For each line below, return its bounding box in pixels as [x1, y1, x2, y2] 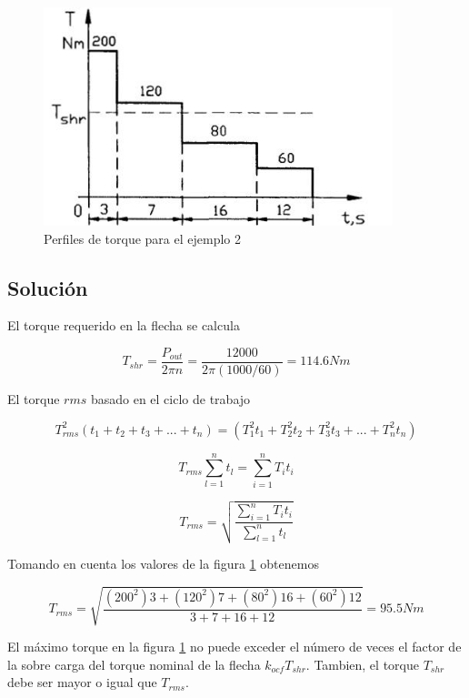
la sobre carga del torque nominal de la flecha [7, 654, 261, 673]
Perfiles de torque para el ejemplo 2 [44, 228, 241, 248]
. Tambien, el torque [305, 654, 419, 673]
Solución [7, 273, 88, 301]
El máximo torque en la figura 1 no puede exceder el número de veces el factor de [7, 637, 462, 656]
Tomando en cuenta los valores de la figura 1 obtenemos [7, 553, 319, 572]
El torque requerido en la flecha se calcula [7, 316, 240, 335]
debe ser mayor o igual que [7, 673, 157, 692]
